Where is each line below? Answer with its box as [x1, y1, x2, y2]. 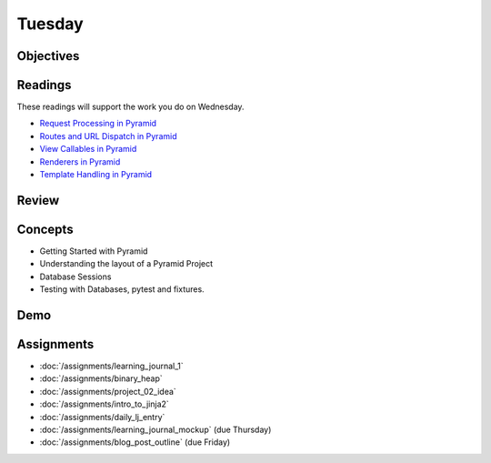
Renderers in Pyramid [39, 156, 121, 167]
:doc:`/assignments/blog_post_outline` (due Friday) [39, 437, 231, 448]
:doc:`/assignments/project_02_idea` [39, 386, 176, 397]
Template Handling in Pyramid [39, 169, 153, 180]
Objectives [16, 48, 80, 64]
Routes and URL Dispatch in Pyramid [39, 130, 177, 141]
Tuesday [16, 14, 84, 34]
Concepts [16, 221, 74, 237]
